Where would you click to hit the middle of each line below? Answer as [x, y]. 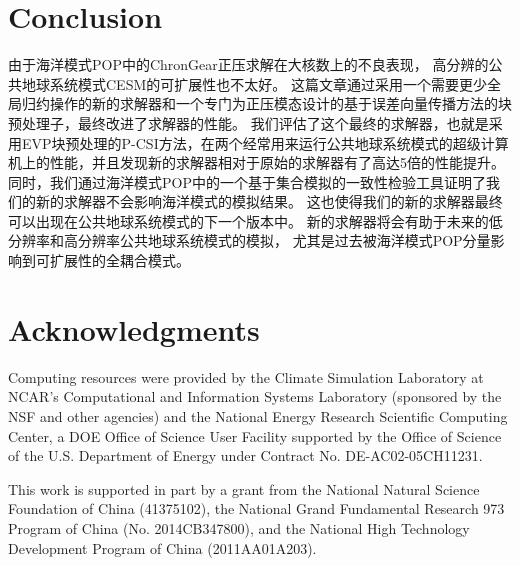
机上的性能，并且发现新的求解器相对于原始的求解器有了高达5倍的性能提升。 [256, 162]
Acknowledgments [134, 328]
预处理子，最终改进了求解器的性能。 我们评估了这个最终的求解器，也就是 [248, 122]
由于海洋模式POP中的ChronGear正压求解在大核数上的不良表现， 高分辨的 [248, 64]
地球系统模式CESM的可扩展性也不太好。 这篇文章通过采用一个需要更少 [254, 83]
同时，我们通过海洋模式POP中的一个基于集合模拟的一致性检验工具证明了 [247, 181]
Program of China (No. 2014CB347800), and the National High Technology [239, 527]
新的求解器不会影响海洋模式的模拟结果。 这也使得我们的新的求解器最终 [269, 201]
